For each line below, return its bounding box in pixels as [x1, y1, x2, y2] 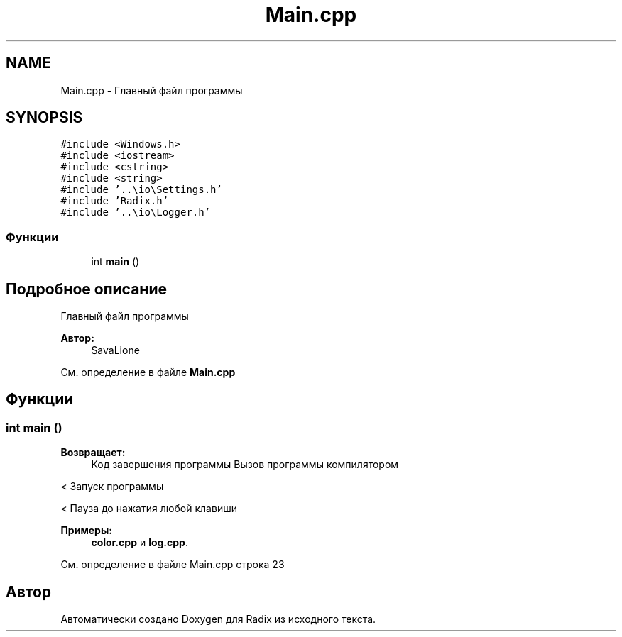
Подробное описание [6, 279, 167, 298]
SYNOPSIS [6, 109, 83, 127]
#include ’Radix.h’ [60, 195, 169, 207]
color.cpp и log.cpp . [91, 536, 188, 549]
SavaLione [91, 344, 140, 357]
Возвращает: [60, 446, 126, 459]
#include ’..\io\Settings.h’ [60, 184, 222, 196]
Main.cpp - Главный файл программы [60, 84, 243, 96]
